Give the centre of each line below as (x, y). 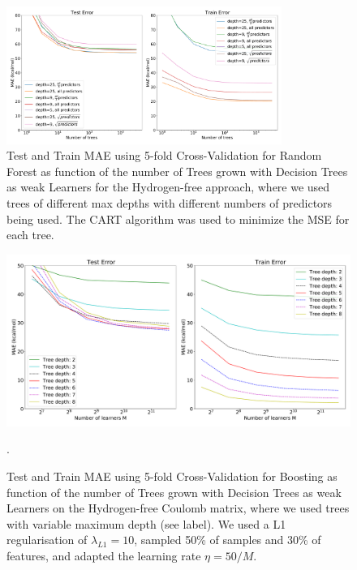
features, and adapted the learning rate (104, 555)
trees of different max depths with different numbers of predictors (170, 202)
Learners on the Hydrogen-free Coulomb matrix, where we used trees (178, 508)
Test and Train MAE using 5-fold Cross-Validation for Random (164, 155)
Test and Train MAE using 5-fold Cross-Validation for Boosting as (172, 476)
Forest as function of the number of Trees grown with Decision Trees (177, 171)
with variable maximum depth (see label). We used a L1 (146, 523)
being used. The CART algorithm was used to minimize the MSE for (178, 219)
